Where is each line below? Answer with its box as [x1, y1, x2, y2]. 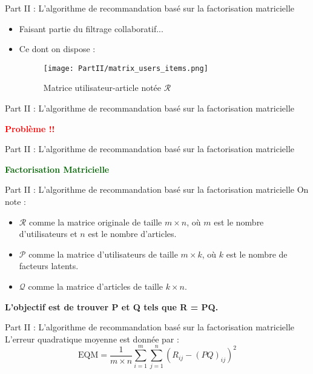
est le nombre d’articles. [88, 227, 177, 240]
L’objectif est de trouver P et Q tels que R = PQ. [5, 300, 219, 313]
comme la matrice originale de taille [28, 215, 162, 228]
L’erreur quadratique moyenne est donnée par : [5, 332, 179, 345]
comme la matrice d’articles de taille [28, 279, 163, 292]
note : [5, 195, 26, 207]
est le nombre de [226, 247, 288, 260]
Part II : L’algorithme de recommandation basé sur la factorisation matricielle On [5, 183, 309, 196]
